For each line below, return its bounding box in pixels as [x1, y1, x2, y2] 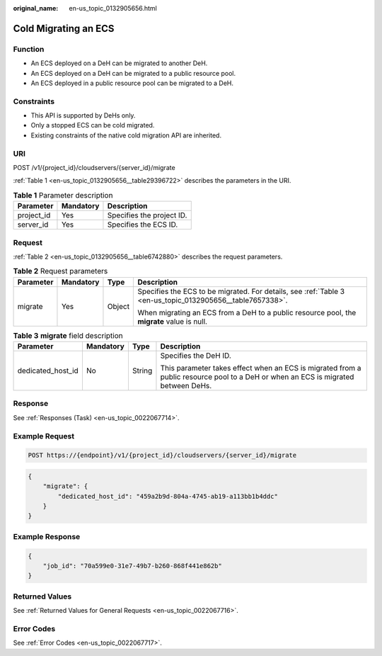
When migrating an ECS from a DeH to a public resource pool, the [137, 307, 357, 317]
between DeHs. [160, 381, 212, 391]
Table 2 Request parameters [13, 266, 108, 276]
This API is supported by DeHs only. [30, 111, 136, 120]
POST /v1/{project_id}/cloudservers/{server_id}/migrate [13, 164, 176, 171]
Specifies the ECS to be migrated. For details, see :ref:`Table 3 [137, 286, 345, 296]
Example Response [13, 531, 81, 541]
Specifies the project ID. [107, 210, 187, 220]
